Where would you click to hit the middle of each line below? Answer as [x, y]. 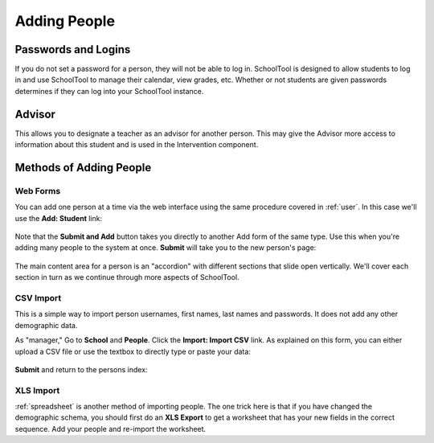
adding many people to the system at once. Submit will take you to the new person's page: [166, 248]
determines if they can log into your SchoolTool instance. [109, 91]
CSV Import [38, 298]
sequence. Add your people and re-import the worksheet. [111, 429]
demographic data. [46, 325]
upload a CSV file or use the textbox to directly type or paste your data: [133, 351]
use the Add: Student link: [59, 218]
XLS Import [37, 390]
